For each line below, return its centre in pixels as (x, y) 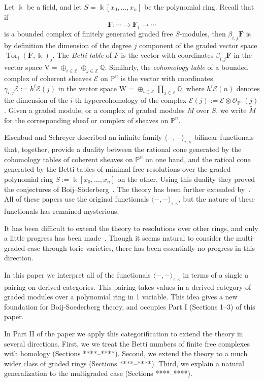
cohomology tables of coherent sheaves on (69, 159)
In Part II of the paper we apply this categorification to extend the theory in (124, 334)
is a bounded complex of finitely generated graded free (89, 33)
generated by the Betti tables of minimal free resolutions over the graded (118, 169)
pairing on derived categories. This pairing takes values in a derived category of (128, 286)
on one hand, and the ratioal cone (198, 159)
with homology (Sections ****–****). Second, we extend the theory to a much (126, 353)
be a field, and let (54, 7)
